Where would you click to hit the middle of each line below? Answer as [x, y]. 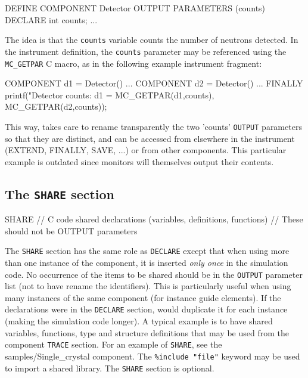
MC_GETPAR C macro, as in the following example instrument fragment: [133, 63]
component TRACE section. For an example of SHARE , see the [113, 344]
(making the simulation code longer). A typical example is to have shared [139, 321]
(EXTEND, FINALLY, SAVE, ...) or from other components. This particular [146, 150]
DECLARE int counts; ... [51, 19]
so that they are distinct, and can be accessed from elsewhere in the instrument [150, 138]
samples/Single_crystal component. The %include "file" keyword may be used [153, 356]
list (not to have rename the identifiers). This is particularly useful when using [148, 286]
